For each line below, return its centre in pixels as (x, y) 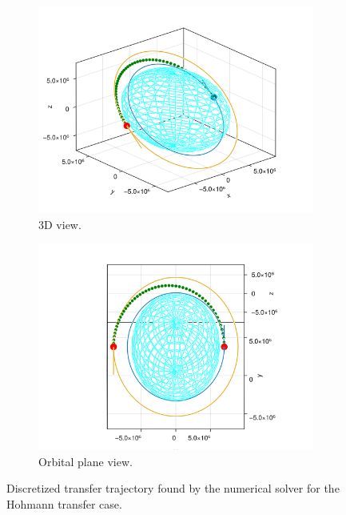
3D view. (60, 224)
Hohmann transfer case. (64, 503)
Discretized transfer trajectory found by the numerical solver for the (173, 488)
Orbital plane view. (86, 461)
